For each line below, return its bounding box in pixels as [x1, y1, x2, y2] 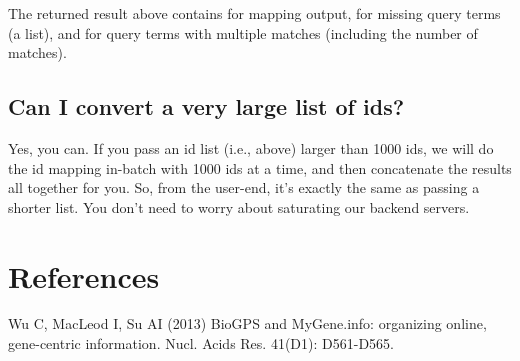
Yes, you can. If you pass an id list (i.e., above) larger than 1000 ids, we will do [8, 137, 494, 158]
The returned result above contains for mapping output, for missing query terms [8, 3, 501, 23]
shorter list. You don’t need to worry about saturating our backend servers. [8, 196, 470, 217]
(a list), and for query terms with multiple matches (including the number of [8, 22, 478, 43]
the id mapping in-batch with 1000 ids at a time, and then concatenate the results [8, 157, 512, 178]
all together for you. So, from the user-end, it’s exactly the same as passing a [8, 177, 480, 198]
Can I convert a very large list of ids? [8, 91, 405, 122]
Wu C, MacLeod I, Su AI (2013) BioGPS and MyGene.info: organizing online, [8, 313, 487, 334]
